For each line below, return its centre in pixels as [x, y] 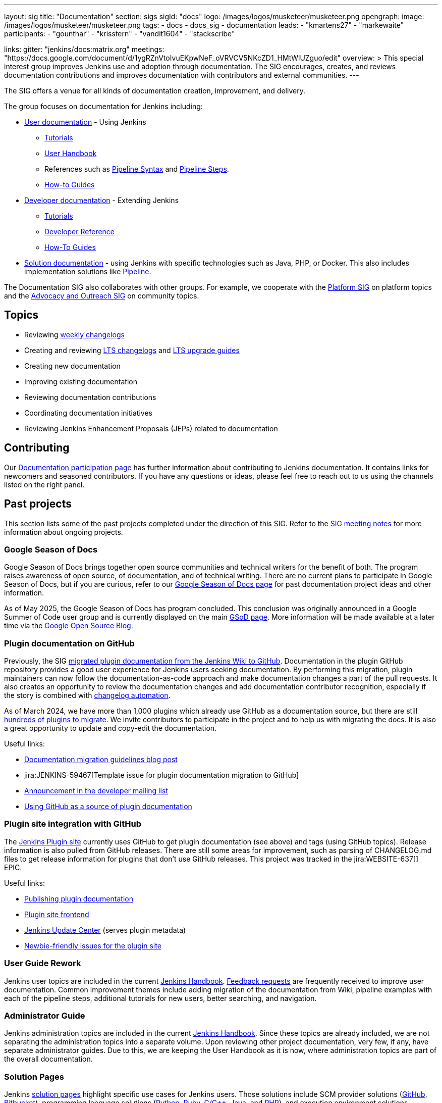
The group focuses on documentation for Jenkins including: [103, 106]
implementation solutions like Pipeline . [88, 271]
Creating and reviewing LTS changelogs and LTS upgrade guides [132, 350]
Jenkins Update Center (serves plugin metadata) [105, 930]
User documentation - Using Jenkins [85, 122]
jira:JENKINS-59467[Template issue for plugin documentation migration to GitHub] [162, 775]
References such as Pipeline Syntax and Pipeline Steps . [137, 169]
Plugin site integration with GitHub [73, 824]
